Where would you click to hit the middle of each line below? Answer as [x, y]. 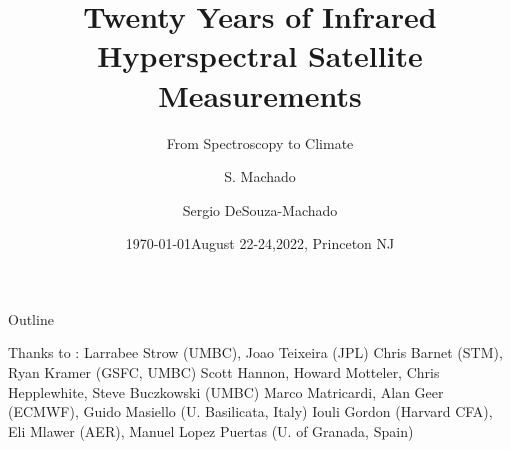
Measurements [260, 94]
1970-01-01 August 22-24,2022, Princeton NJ [260, 243]
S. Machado [260, 176]
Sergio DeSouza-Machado [260, 209]
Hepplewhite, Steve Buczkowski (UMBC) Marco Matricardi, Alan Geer [226, 391]
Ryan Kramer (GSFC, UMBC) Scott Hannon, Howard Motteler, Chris [224, 372]
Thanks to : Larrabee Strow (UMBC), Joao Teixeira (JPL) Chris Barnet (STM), [255, 352]
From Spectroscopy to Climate [260, 142]
